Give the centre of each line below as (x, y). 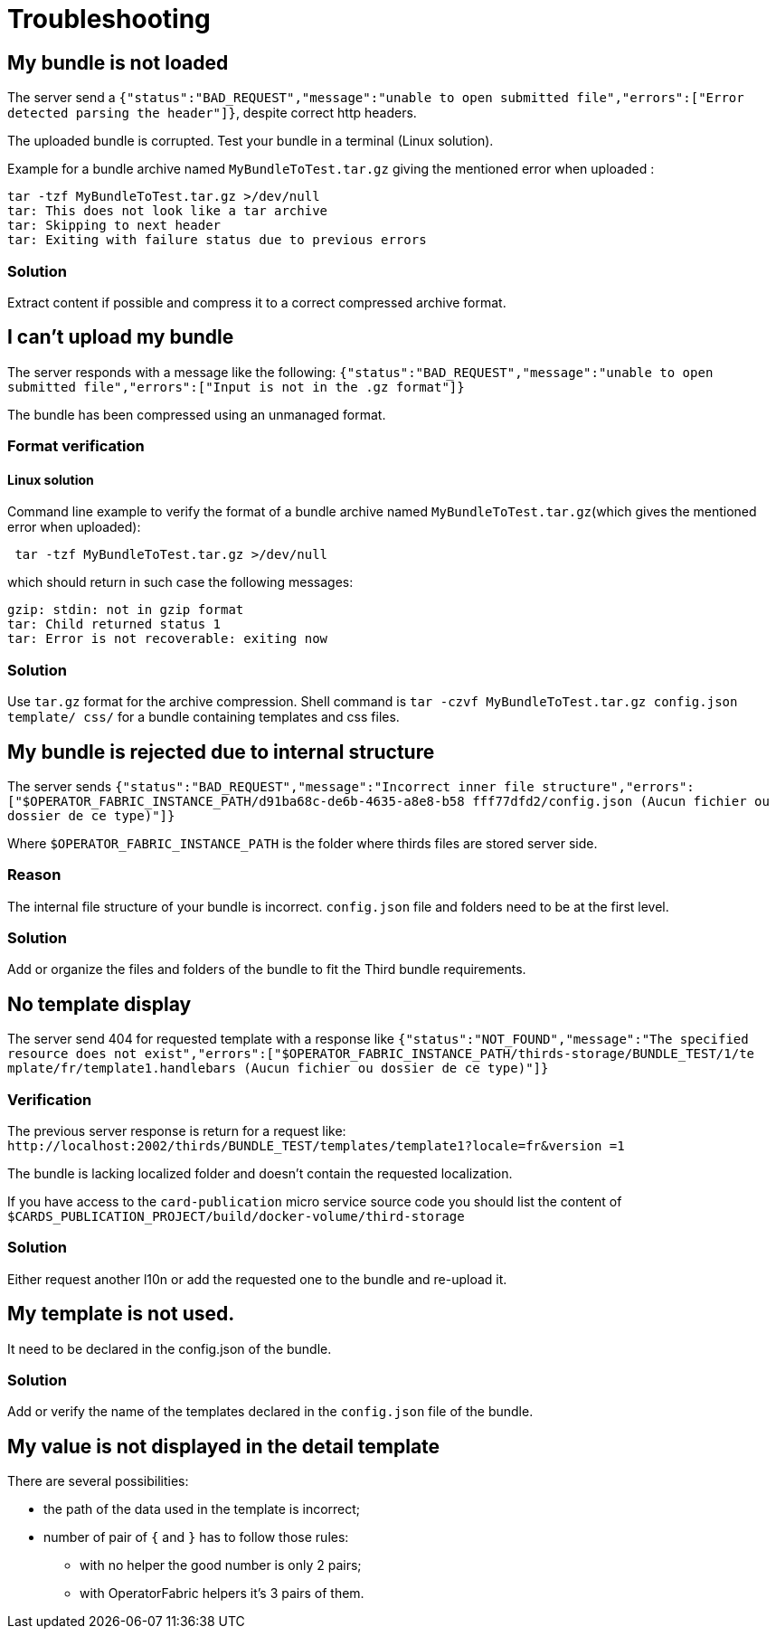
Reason (34, 875)
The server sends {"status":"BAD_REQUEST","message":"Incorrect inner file (271, 786)
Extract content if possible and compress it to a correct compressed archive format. (257, 302)
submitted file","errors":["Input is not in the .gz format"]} (236, 387)
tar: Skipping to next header (114, 226)
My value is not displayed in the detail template (224, 1446)
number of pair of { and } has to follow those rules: (196, 1537)
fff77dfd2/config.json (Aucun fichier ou (621, 801)
